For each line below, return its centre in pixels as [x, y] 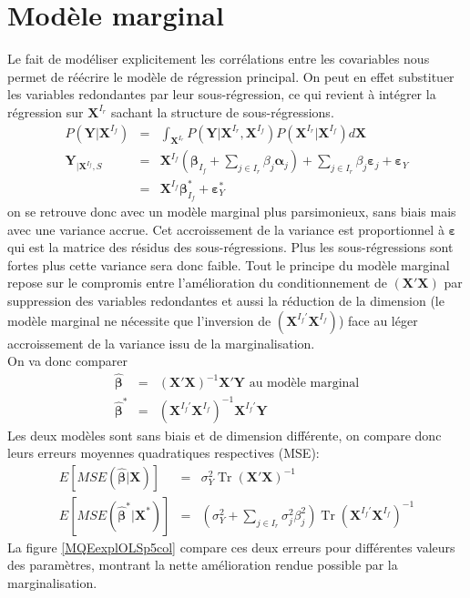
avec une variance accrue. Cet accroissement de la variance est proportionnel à [226, 229]
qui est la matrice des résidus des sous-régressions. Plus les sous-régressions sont [230, 247]
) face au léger [378, 320]
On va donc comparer [67, 361]
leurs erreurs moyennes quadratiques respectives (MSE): [163, 453]
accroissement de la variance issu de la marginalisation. [161, 343]
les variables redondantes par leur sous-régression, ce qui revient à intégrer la [222, 94]
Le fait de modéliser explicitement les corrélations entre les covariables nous [219, 59]
